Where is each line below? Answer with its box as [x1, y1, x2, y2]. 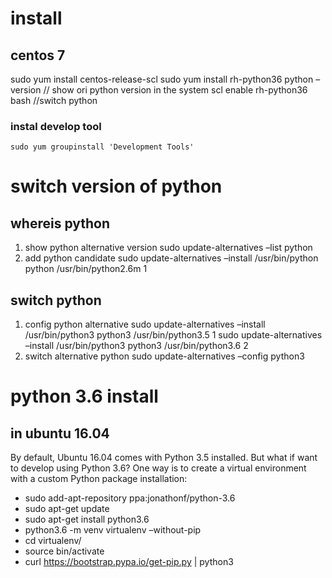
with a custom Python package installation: [10, 473, 188, 485]
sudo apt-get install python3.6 [24, 513, 150, 526]
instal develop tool [10, 119, 102, 133]
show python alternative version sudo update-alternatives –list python [24, 242, 313, 254]
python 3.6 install [10, 385, 159, 408]
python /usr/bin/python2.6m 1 [24, 263, 148, 275]
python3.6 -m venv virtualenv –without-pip [24, 524, 202, 536]
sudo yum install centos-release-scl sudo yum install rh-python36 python [10, 73, 314, 85]
